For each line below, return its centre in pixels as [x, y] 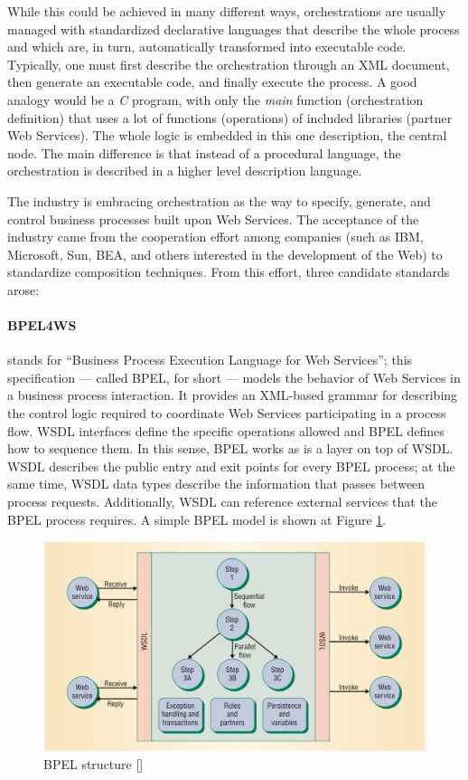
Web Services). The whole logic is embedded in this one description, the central [227, 135]
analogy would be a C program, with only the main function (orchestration [215, 99]
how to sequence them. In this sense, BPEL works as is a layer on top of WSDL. [230, 448]
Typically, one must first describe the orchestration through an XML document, [229, 64]
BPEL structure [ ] [94, 764]
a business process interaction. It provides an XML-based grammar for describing [233, 395]
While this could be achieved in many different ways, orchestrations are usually [227, 11]
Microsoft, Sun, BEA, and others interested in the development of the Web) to [225, 254]
